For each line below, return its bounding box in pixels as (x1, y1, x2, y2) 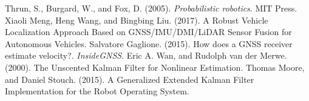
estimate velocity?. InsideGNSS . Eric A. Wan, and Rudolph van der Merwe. (5, 49, 287, 62)
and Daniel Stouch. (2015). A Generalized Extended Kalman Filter (5, 73, 254, 85)
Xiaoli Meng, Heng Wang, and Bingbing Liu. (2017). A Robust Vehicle (5, 13, 268, 26)
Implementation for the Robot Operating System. (5, 85, 189, 97)
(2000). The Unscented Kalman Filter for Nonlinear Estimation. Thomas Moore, (5, 60, 305, 73)
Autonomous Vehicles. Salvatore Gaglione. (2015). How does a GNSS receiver (5, 37, 293, 50)
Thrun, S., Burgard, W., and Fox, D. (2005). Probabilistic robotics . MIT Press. (5, 2, 297, 14)
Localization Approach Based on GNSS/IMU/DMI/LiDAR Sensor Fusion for (5, 25, 292, 38)
